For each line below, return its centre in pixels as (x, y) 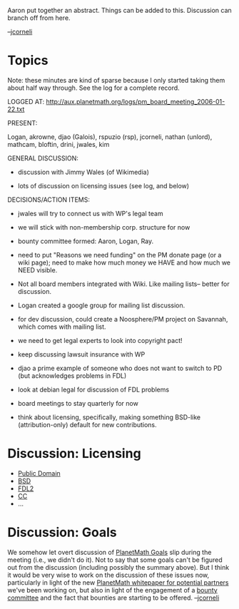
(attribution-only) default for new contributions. (87, 424)
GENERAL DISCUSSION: (43, 158)
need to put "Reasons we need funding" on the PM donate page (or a (119, 255)
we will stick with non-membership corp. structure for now (104, 227)
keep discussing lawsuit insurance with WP (81, 354)
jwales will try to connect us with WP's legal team (90, 213)
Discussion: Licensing (74, 454)
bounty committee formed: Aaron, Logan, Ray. (86, 241)
